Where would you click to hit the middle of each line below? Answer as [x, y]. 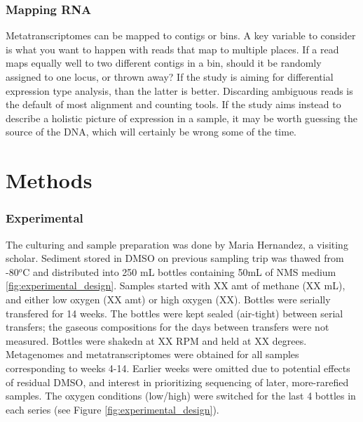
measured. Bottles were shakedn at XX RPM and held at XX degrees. [156, 340]
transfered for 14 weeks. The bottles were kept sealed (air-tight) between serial [174, 313]
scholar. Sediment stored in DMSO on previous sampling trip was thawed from [175, 258]
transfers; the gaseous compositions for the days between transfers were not [167, 327]
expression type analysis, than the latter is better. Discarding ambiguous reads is [179, 90]
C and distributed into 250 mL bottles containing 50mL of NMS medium [179, 271]
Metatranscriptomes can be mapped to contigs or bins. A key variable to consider [181, 35]
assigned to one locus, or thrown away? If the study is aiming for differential [170, 77]
